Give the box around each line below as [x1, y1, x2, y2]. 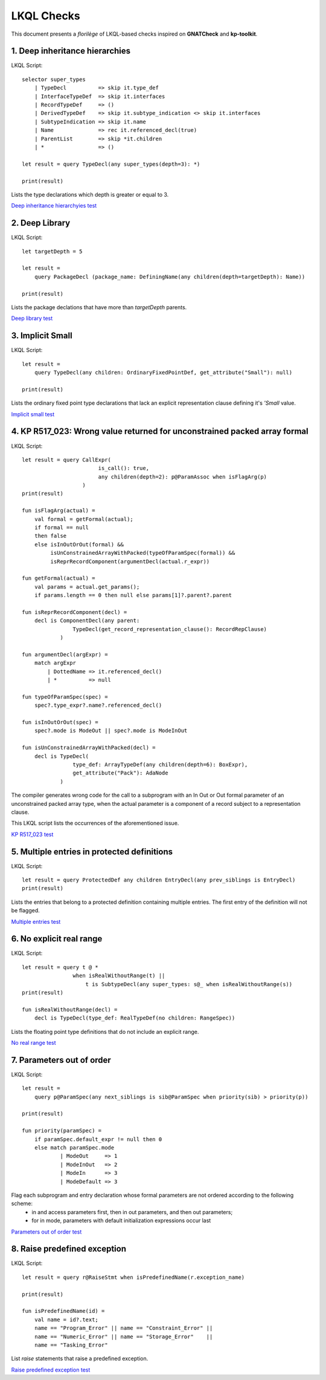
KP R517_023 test [11, 831, 54, 838]
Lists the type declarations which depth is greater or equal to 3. [11, 191, 169, 198]
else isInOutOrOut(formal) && [34, 541, 124, 548]
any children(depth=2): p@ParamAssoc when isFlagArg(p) [98, 473, 267, 480]
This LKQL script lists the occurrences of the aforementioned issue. [11, 820, 179, 827]
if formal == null [34, 524, 89, 531]
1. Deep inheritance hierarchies [11, 46, 131, 56]
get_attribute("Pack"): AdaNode [72, 770, 168, 777]
